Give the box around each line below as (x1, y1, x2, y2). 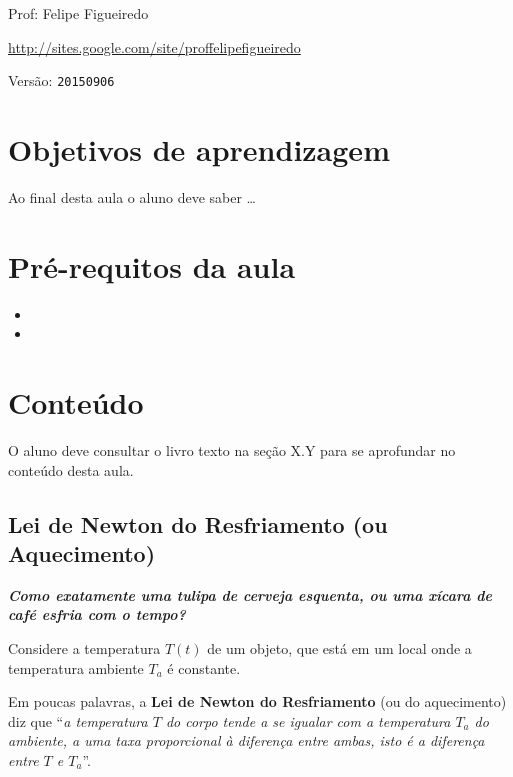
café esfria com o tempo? (8, 604, 186, 625)
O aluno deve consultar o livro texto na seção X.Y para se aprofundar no (8, 440, 456, 460)
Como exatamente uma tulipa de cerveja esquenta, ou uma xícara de (8, 584, 492, 605)
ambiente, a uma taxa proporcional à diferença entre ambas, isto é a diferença (8, 730, 485, 751)
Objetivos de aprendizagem (8, 129, 390, 170)
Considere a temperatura (8, 637, 161, 658)
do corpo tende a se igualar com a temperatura (165, 710, 451, 731)
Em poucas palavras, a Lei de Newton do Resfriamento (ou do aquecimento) (8, 691, 507, 712)
